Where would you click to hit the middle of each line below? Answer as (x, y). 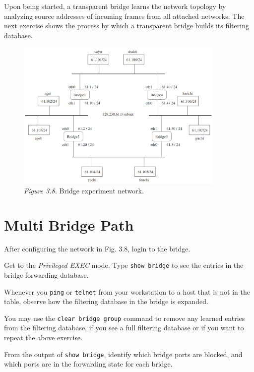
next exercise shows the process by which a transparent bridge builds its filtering (127, 26)
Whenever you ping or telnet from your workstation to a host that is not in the (127, 291)
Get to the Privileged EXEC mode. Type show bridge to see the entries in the (124, 265)
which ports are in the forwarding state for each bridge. (88, 364)
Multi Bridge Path (69, 224)
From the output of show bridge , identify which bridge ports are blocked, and (123, 354)
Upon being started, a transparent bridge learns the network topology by (115, 6)
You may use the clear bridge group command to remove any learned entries (125, 318)
